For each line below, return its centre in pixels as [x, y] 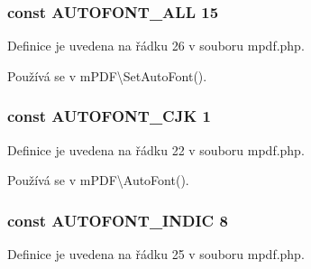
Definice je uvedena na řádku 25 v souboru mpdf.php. [156, 254]
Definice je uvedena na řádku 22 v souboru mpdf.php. [156, 149]
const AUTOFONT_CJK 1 [109, 116]
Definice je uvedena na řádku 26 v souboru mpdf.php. [156, 46]
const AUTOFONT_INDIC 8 [118, 220]
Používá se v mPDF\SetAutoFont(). [107, 75]
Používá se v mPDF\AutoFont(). [98, 180]
